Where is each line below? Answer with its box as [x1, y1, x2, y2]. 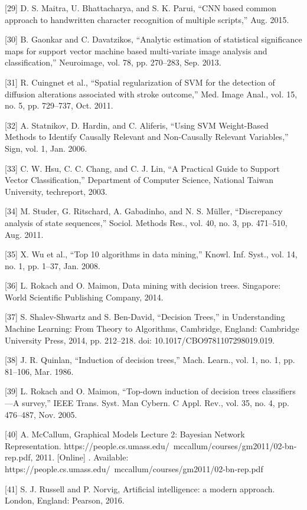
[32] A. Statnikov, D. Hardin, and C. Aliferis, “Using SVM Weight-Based [5, 119, 269, 131]
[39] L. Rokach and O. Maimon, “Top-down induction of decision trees [5, 385, 260, 397]
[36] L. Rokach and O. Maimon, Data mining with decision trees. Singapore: [5, 279, 281, 292]
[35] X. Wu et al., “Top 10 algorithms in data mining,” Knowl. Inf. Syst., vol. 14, [5, 248, 298, 260]
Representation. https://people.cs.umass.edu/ [5, 439, 169, 452]
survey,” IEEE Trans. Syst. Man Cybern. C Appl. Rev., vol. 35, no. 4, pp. [22, 397, 289, 409]
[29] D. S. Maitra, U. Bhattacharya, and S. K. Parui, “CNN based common [5, 2, 277, 14]
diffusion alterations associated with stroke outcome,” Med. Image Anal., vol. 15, [5, 87, 298, 100]
